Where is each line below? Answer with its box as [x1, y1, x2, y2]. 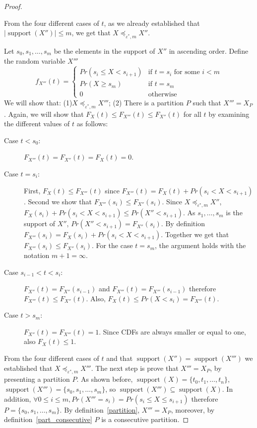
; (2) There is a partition [109, 97, 184, 107]
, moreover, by [171, 404, 215, 415]
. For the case [91, 240, 133, 251]
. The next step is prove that [91, 362, 179, 373]
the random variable [4, 55, 65, 66]
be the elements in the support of [54, 45, 155, 56]
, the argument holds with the [155, 240, 246, 251]
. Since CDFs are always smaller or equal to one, [99, 326, 246, 337]
